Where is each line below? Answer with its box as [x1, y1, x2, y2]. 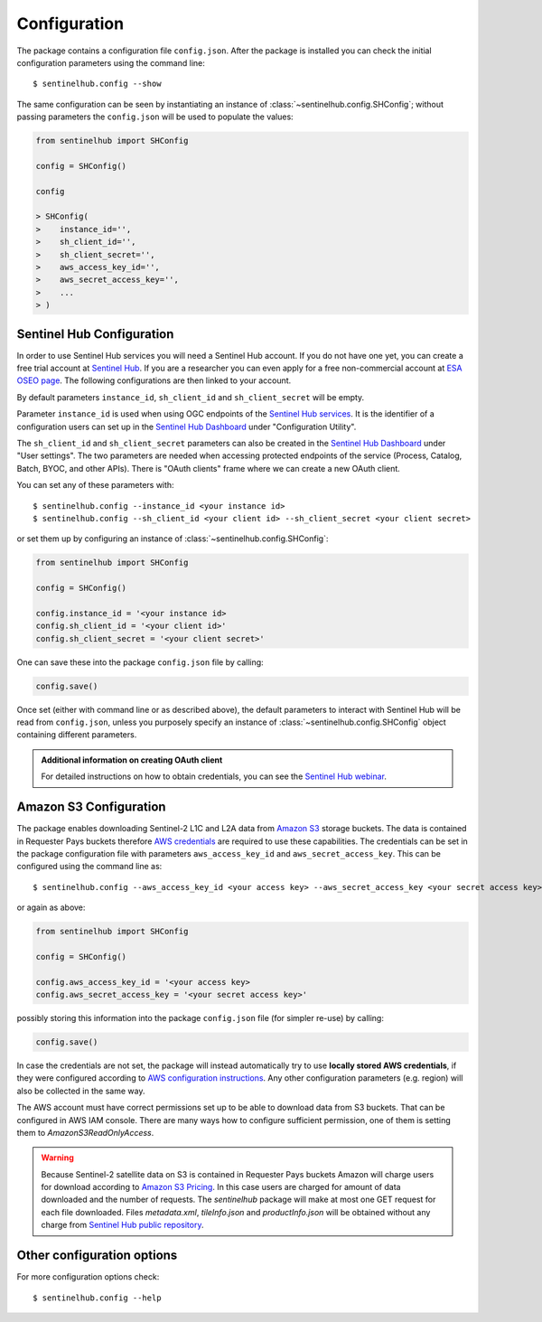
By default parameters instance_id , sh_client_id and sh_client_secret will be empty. [16, 391, 365, 402]
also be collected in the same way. [16, 1085, 145, 1096]
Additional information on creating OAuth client [41, 755, 223, 765]
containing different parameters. [16, 729, 137, 740]
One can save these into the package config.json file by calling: [16, 656, 264, 668]
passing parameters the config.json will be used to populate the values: [16, 111, 294, 122]
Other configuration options [16, 1248, 178, 1263]
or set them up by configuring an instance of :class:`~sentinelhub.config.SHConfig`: [16, 533, 329, 544]
